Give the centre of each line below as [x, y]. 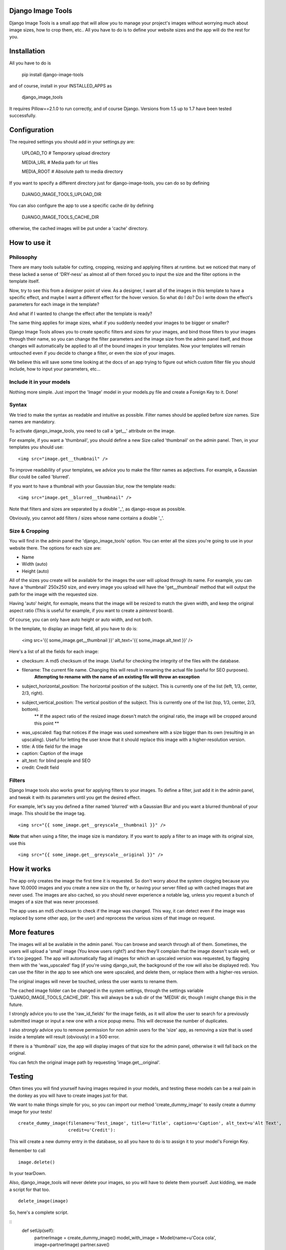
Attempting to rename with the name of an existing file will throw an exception [117, 677]
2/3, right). [33, 693]
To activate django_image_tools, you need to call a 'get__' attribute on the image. [92, 431]
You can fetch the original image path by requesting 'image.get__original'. [85, 1062]
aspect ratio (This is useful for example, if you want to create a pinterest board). [91, 610]
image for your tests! [30, 1111]
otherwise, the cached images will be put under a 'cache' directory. [79, 228]
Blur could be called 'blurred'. [39, 477]
